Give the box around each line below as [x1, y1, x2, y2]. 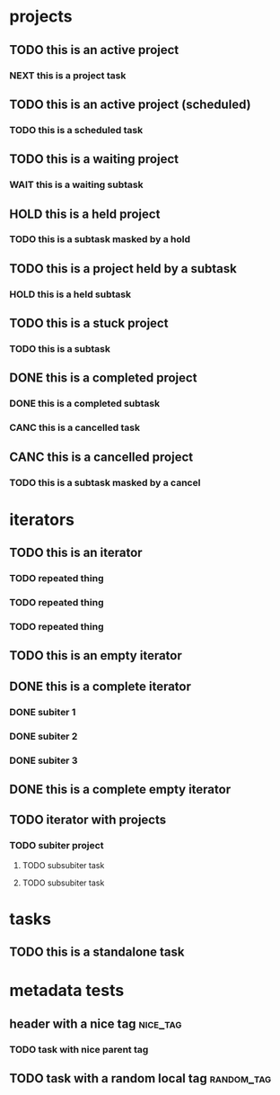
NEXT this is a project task [9, 69, 127, 82]
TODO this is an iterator [9, 545, 143, 561]
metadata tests [9, 981, 125, 1001]
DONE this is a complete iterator [9, 678, 191, 694]
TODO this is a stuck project [9, 316, 169, 331]
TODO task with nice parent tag [9, 1043, 149, 1055]
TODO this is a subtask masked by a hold [9, 233, 191, 246]
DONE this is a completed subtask [9, 398, 160, 410]
